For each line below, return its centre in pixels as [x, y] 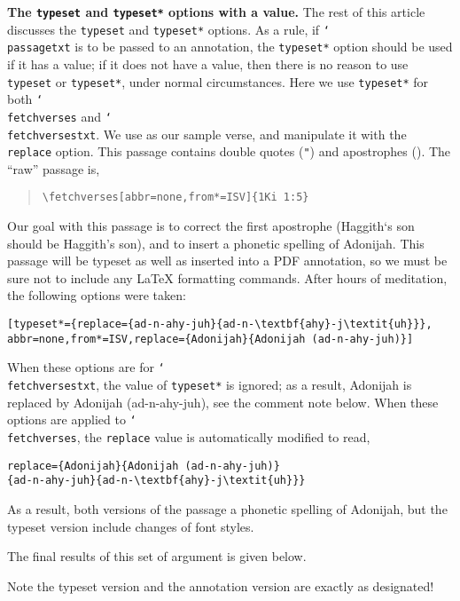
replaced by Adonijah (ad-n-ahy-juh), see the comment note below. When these [223, 402]
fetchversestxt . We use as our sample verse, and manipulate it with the [207, 134]
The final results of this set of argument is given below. [157, 556]
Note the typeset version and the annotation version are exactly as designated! [221, 585]
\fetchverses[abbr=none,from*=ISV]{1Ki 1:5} [175, 198]
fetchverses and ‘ [59, 116]
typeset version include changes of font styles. [131, 526]
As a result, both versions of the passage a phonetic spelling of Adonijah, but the [227, 508]
